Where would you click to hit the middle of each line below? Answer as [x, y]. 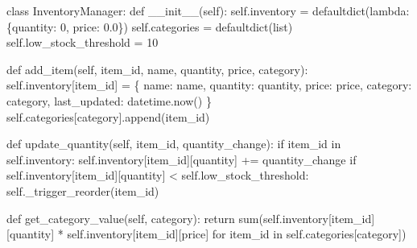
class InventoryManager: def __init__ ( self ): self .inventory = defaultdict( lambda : [208, 10]
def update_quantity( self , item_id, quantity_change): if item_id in [174, 144]
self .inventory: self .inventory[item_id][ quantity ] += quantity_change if [182, 159]
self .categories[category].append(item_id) [108, 116]
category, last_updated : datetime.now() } [109, 100]
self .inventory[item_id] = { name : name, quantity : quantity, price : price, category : [209, 85]
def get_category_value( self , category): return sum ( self [143, 218]
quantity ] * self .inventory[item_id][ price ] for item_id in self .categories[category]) [208, 234]
